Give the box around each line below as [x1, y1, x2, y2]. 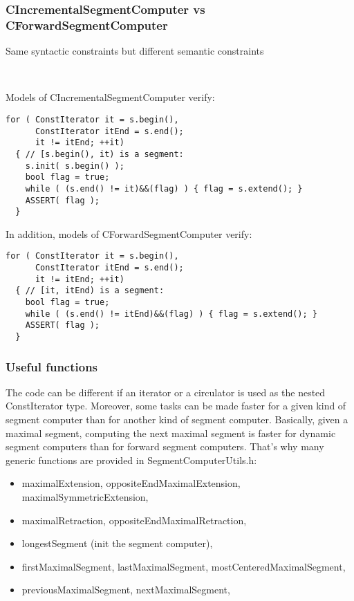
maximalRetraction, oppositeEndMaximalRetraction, [21, 512, 247, 527]
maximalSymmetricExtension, [21, 490, 149, 504]
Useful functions [6, 358, 98, 375]
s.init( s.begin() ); [25, 160, 124, 171]
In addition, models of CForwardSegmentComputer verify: [6, 226, 252, 241]
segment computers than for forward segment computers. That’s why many [6, 439, 324, 454]
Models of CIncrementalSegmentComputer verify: [6, 90, 215, 104]
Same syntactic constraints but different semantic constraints [6, 44, 264, 58]
